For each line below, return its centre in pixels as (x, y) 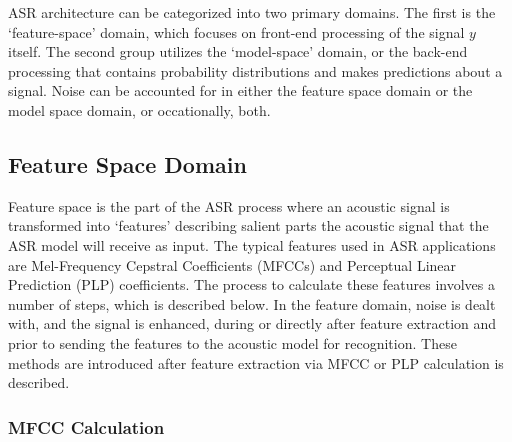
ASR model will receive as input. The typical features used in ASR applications (252, 244)
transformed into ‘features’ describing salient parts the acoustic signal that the (248, 225)
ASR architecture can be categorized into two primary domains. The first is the (252, 12)
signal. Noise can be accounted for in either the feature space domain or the (240, 90)
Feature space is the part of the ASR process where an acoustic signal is (229, 205)
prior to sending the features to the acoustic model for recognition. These (232, 342)
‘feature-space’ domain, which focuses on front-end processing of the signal (236, 31)
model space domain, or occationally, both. (139, 109)
